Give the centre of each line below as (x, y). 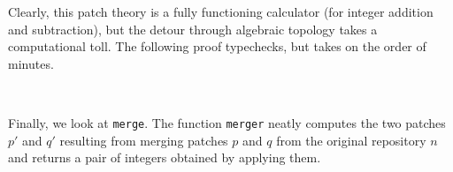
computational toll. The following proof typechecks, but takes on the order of (217, 46)
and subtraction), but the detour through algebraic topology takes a (193, 29)
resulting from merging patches (144, 140)
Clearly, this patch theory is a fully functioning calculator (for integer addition (221, 11)
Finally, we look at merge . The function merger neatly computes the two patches (227, 122)
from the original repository (351, 140)
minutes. (31, 63)
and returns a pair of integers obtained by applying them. (165, 157)
